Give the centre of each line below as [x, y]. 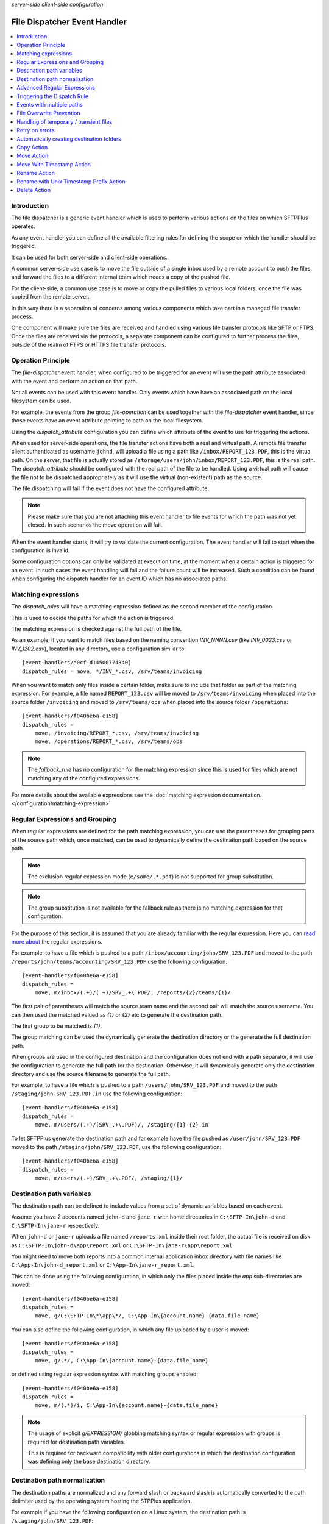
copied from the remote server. [50, 297]
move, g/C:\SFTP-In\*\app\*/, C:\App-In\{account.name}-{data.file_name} [147, 1316]
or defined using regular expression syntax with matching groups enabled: [104, 1374]
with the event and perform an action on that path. [74, 381]
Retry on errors [36, 130]
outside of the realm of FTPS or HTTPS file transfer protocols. [89, 345]
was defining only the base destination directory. [89, 1462]
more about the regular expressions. [57, 941]
